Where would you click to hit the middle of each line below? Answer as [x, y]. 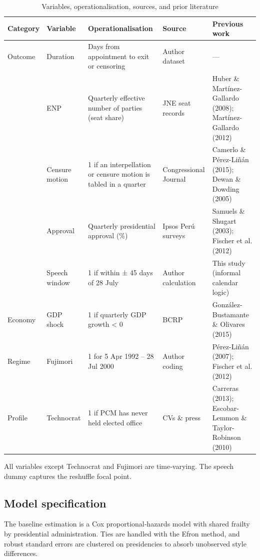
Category [24, 28]
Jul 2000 [101, 366]
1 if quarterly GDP [117, 314]
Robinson [226, 437]
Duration [60, 56]
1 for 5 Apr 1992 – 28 [121, 356]
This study [229, 262]
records [174, 112]
